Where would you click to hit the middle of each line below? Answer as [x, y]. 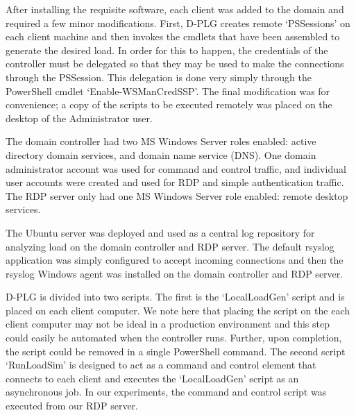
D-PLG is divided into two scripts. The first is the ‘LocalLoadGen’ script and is [175, 297]
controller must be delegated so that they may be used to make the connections [175, 63]
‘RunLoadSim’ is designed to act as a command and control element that [161, 365]
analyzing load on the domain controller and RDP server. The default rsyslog [170, 246]
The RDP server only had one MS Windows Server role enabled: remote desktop [177, 195]
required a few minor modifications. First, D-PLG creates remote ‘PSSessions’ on [178, 23]
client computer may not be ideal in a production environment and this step [168, 324]
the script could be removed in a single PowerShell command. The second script [176, 351]
